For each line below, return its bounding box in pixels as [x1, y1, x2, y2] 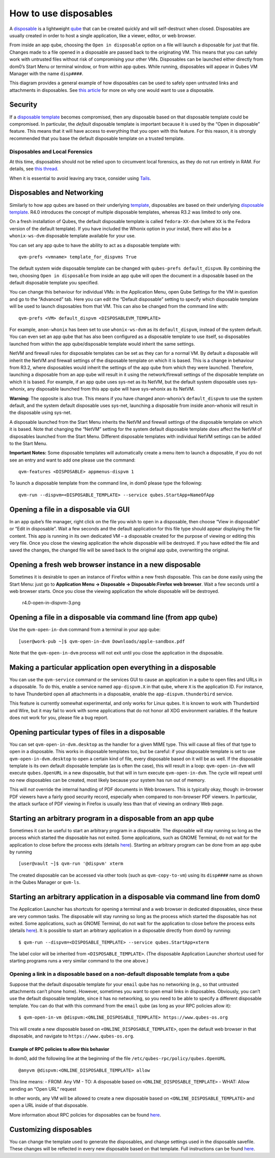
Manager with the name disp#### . [9, 70, 84, 77]
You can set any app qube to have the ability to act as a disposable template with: [9, 242, 181, 248]
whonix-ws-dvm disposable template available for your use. [9, 233, 136, 239]
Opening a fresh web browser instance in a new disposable [9, 561, 201, 569]
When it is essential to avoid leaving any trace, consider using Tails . [9, 175, 151, 181]
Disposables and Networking [9, 188, 104, 197]
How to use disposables [9, 8, 113, 19]
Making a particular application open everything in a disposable [9, 663, 216, 671]
